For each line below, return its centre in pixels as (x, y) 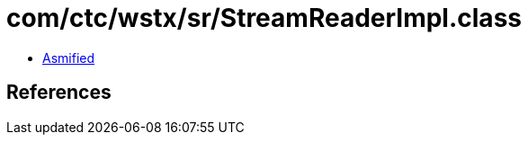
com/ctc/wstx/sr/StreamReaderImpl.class (264, 18)
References (59, 93)
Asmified (69, 58)
